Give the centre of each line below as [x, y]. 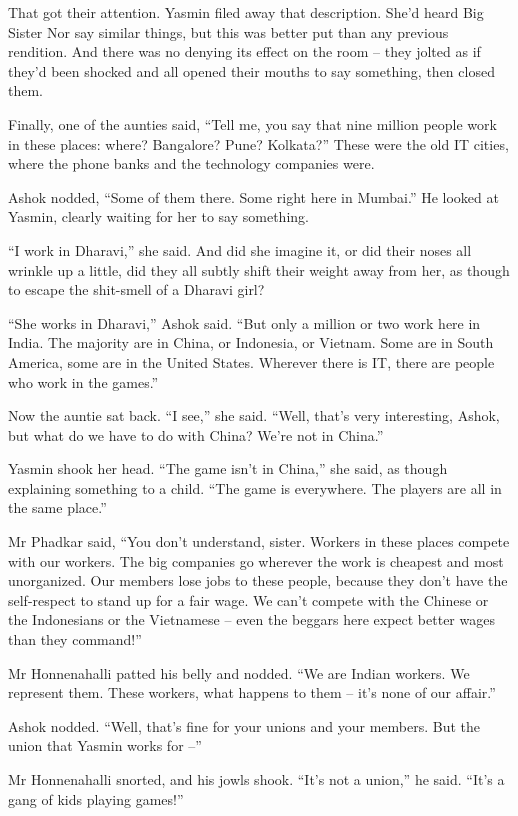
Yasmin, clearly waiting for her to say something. [158, 216]
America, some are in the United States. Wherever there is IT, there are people [251, 361]
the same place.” [57, 507]
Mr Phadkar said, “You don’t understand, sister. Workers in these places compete [259, 541]
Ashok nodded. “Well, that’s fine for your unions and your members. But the [244, 725]
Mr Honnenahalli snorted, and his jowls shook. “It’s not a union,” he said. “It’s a [256, 779]
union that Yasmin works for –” [105, 745]
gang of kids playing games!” [96, 798]
